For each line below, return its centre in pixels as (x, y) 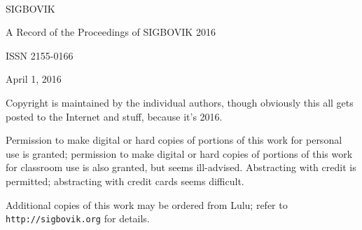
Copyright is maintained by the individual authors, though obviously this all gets (180, 102)
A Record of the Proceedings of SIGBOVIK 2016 (111, 32)
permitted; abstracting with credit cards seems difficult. (125, 181)
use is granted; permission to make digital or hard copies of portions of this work (179, 153)
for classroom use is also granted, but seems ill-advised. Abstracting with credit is (181, 167)
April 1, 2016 (34, 79)
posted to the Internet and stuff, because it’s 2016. (114, 116)
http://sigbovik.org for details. (78, 218)
